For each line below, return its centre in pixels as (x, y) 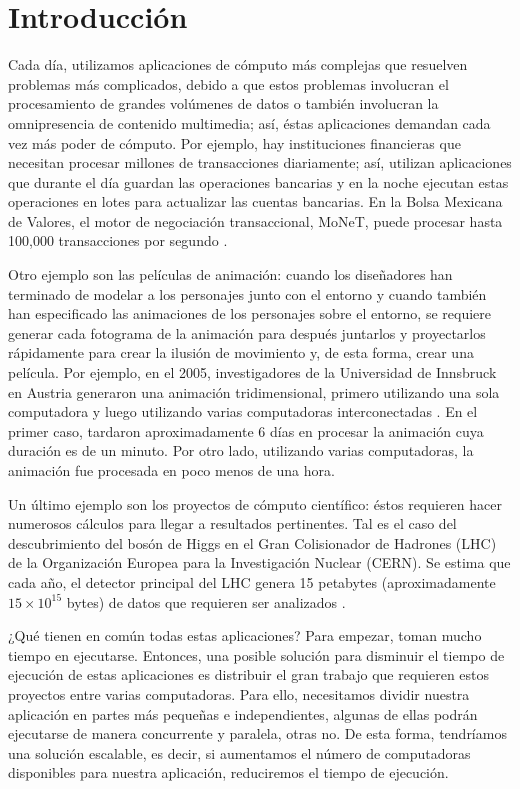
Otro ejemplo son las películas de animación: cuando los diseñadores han (230, 274)
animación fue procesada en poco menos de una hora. (171, 470)
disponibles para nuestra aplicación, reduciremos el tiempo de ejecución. (228, 772)
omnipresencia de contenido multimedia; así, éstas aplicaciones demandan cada (249, 122)
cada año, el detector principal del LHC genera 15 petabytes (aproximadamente (252, 581)
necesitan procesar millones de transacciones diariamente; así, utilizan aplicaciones (260, 162)
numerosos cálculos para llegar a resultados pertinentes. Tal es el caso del (232, 523)
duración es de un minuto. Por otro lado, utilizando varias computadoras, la (241, 450)
